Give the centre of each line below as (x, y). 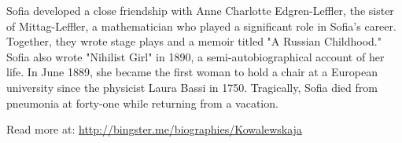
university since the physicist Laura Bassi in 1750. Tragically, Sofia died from (192, 87)
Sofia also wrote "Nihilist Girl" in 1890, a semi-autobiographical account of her (195, 56)
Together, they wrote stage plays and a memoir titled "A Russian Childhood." (194, 41)
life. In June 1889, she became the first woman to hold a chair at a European (192, 72)
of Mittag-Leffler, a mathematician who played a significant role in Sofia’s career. (201, 26)
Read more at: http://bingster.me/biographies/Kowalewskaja (154, 129)
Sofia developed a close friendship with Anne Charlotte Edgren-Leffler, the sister (200, 10)
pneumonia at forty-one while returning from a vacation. (142, 103)
